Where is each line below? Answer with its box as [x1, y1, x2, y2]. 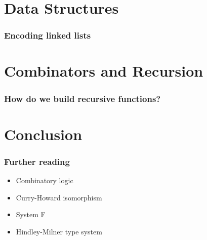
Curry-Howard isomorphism [16, 192, 102, 202]
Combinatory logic [16, 175, 73, 186]
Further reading [4, 155, 70, 167]
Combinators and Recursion [4, 60, 203, 81]
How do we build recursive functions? [4, 92, 161, 105]
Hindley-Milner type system [16, 226, 102, 236]
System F [16, 209, 46, 220]
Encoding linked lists [4, 29, 91, 42]
